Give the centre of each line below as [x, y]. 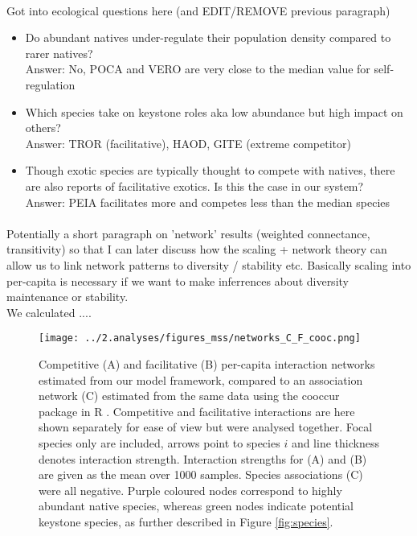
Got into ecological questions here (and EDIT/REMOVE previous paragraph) [198, 10]
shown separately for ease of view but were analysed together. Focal [206, 427]
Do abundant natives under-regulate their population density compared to [208, 37]
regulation [50, 84]
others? [43, 128]
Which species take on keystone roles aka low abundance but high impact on [214, 111]
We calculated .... [49, 312]
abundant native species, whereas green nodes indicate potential [196, 506]
